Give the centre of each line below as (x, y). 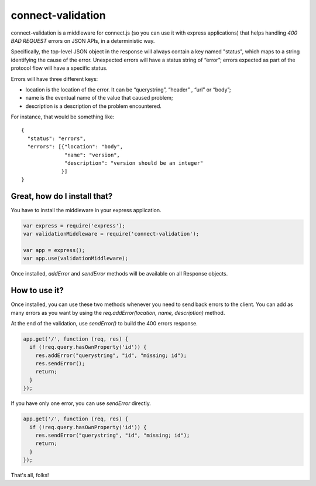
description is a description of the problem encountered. (94, 106)
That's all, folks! (30, 475)
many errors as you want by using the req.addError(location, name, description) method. (118, 312)
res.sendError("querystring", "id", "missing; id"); (113, 435)
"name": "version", (92, 155)
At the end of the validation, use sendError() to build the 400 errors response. (104, 323)
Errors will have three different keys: (54, 79)
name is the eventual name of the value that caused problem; (99, 98)
